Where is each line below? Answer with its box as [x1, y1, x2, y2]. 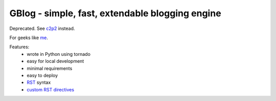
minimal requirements [27, 65, 73, 71]
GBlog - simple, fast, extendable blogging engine [9, 8, 222, 19]
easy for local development [27, 58, 84, 64]
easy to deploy [27, 72, 58, 78]
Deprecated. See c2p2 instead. [9, 25, 75, 31]
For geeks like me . [9, 35, 48, 41]
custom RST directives [27, 86, 74, 92]
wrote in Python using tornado [27, 51, 90, 57]
